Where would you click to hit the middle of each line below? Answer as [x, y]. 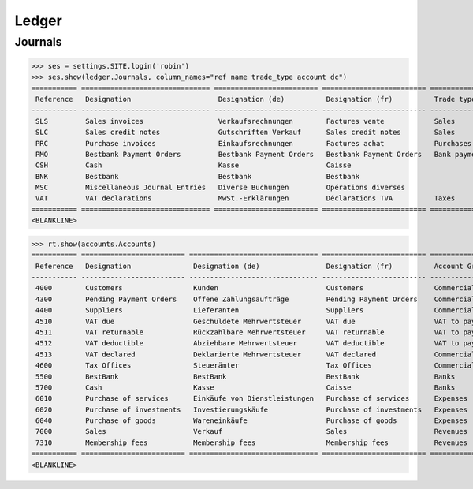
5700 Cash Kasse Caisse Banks [246, 387]
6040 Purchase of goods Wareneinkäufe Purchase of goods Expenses [252, 421]
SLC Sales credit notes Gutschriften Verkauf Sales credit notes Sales [246, 133]
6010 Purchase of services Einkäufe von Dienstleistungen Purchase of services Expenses [252, 399]
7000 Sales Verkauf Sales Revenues [252, 431]
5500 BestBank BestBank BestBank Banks [246, 376]
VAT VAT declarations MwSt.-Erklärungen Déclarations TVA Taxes [246, 198]
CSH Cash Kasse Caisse [194, 165]
